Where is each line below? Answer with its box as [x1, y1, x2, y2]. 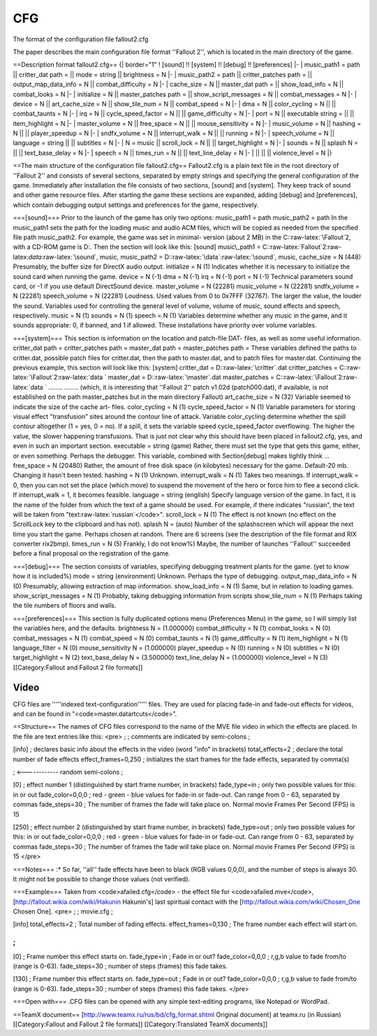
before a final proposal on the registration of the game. [13, 549, 171, 558]
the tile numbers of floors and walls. [13, 602, 117, 610]
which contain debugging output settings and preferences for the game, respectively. [13, 200, 259, 209]
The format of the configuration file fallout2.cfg [13, 35, 149, 43]
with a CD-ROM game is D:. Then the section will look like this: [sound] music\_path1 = [13, 243, 261, 251]
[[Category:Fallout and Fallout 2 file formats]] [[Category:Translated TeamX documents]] [13, 1020, 268, 1028]
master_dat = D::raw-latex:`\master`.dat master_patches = [108, 373, 275, 381]
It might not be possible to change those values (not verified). [13, 874, 191, 883]
